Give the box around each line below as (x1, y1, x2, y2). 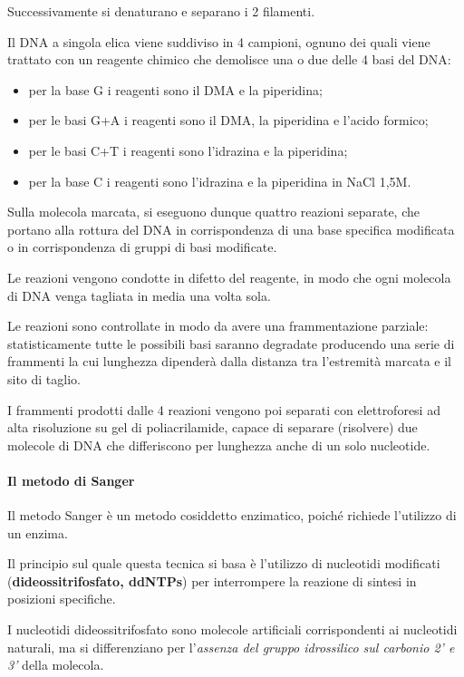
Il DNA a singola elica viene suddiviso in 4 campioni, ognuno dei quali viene (7, 32, 430, 51)
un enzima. (7, 523, 68, 542)
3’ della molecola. (7, 655, 104, 674)
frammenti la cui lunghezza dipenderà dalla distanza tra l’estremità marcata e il (7, 352, 451, 371)
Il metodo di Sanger (7, 470, 135, 489)
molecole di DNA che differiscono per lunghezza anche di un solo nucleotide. (7, 435, 430, 454)
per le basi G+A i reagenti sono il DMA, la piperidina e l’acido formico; (28, 111, 429, 130)
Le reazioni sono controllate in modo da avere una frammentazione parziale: (7, 316, 429, 335)
